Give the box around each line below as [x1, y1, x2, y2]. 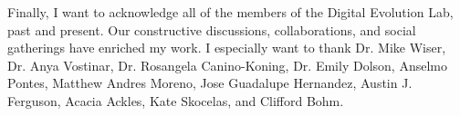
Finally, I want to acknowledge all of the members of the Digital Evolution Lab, [7, 3, 454, 21]
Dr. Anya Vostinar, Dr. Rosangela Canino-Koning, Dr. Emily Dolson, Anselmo [7, 55, 447, 74]
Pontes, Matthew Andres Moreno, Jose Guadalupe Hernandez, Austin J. [7, 73, 413, 92]
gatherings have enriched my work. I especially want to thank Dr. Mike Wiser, [7, 38, 446, 57]
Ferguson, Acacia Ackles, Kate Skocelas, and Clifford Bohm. [7, 91, 344, 110]
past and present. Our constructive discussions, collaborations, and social [7, 20, 416, 39]
